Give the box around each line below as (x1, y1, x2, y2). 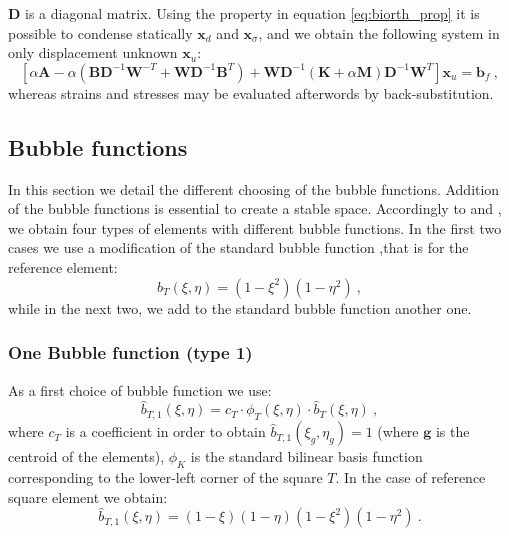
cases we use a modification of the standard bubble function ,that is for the (8, 237, 469, 258)
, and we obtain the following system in (258, 22, 500, 43)
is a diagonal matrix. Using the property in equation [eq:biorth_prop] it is (25, 3, 480, 23)
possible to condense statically (8, 22, 193, 43)
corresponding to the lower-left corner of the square (8, 466, 323, 487)
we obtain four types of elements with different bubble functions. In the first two (8, 217, 502, 238)
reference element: (8, 256, 118, 277)
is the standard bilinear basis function (190, 446, 423, 467)
